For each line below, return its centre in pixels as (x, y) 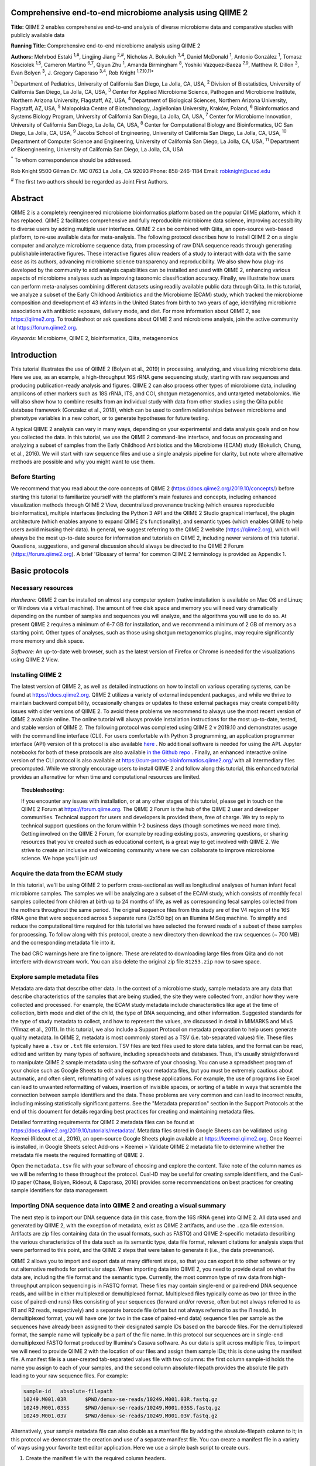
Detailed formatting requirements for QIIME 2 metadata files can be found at (102, 1122)
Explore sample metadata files (55, 976)
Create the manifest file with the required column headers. (96, 1458)
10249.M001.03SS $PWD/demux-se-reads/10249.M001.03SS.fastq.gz (122, 1408)
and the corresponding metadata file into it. (63, 943)
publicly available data (38, 35)
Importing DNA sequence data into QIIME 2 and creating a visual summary (118, 1206)
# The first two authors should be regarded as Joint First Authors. (90, 181)
